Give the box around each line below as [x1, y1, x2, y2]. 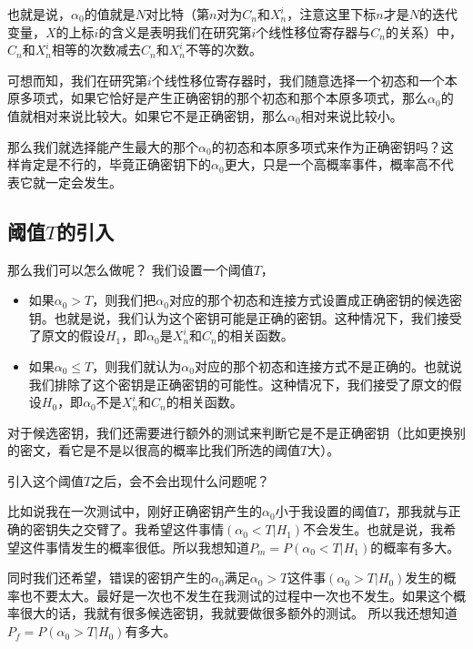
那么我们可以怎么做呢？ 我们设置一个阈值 [7, 259, 254, 279]
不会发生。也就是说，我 [303, 520, 444, 539]
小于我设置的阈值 [275, 502, 377, 521]
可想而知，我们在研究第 [7, 70, 147, 89]
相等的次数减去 [51, 40, 141, 59]
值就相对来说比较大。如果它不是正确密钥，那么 [7, 106, 287, 125]
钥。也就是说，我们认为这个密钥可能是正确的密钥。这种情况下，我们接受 [28, 308, 462, 327]
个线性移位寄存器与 [256, 22, 371, 41]
